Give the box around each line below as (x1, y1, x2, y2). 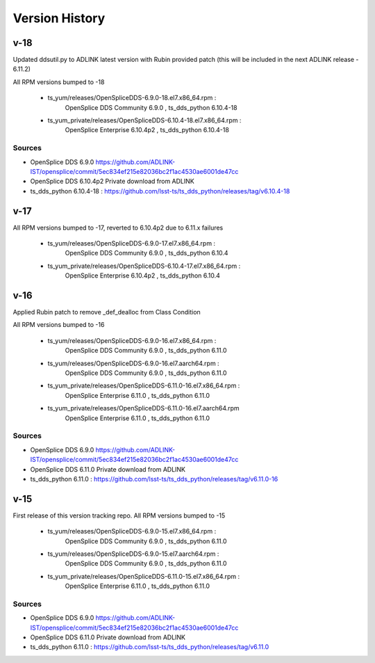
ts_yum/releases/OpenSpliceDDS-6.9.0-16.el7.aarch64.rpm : (47, 359, 219, 367)
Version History (12, 10, 106, 26)
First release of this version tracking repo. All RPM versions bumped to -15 (12, 511, 226, 520)
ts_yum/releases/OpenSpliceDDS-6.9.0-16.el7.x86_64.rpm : (47, 336, 217, 344)
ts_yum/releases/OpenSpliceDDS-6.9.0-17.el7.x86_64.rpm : (47, 239, 215, 248)
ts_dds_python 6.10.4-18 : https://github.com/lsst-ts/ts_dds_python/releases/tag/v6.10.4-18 (30, 186, 290, 195)
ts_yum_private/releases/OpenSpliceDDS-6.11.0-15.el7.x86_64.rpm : (47, 572, 240, 580)
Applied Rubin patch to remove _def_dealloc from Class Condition (12, 308, 201, 317)
